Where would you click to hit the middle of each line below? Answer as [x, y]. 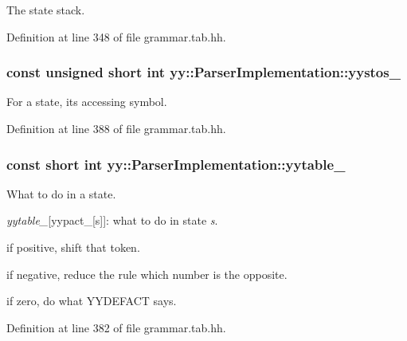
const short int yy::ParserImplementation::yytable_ [176, 164]
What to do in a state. [61, 193]
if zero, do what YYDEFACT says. [92, 301]
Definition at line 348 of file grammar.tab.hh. [116, 36]
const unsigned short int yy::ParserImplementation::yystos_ [203, 72]
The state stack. [46, 10]
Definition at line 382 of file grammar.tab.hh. [116, 327]
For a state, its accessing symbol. [87, 102]
